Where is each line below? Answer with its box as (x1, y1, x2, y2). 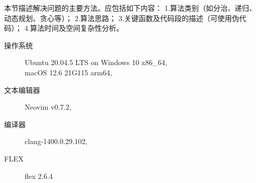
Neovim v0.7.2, (25, 101, 71, 112)
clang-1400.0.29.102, (25, 136, 88, 147)
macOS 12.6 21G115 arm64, (25, 67, 112, 77)
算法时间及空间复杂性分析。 (30, 23, 124, 33)
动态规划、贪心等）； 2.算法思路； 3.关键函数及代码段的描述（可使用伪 (4, 12, 240, 23)
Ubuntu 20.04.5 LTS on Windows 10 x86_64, (25, 57, 167, 68)
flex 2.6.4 (25, 170, 53, 181)
